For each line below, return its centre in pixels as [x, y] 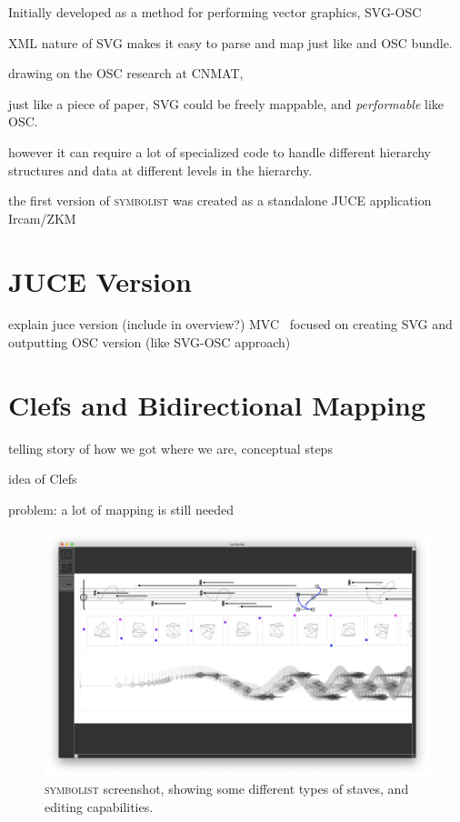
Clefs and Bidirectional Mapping [217, 404]
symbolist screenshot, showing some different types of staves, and [227, 789]
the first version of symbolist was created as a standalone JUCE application [220, 200]
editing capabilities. [99, 806]
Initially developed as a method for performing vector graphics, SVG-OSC [215, 12]
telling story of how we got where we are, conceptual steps [170, 448]
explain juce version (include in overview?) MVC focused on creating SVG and [230, 324]
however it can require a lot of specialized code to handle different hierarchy [220, 151]
